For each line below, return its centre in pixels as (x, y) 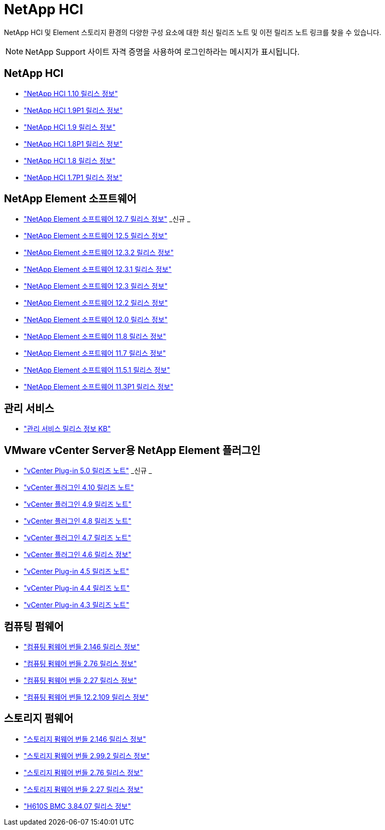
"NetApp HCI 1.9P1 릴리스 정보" (73, 110)
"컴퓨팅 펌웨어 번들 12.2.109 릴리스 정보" (86, 697)
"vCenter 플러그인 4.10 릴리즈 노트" (79, 488)
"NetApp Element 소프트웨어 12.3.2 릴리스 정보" (99, 253)
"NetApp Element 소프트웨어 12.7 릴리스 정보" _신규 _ (107, 219)
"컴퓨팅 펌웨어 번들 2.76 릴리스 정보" (80, 663)
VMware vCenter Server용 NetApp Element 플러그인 (132, 450)
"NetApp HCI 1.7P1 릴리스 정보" (73, 177)
